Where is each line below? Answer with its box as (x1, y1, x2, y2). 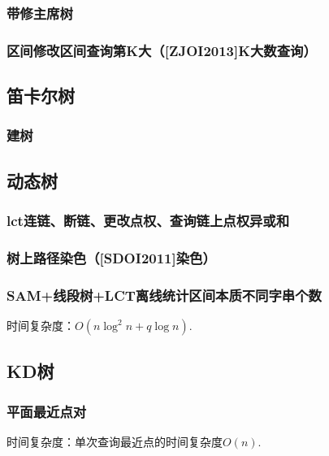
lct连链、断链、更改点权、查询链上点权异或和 (6, 211, 290, 231)
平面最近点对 (6, 401, 87, 421)
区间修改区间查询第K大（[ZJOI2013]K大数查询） (6, 40, 317, 60)
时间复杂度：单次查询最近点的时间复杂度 (6, 433, 223, 449)
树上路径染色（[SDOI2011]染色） (6, 247, 216, 267)
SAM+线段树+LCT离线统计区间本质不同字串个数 (6, 284, 322, 305)
